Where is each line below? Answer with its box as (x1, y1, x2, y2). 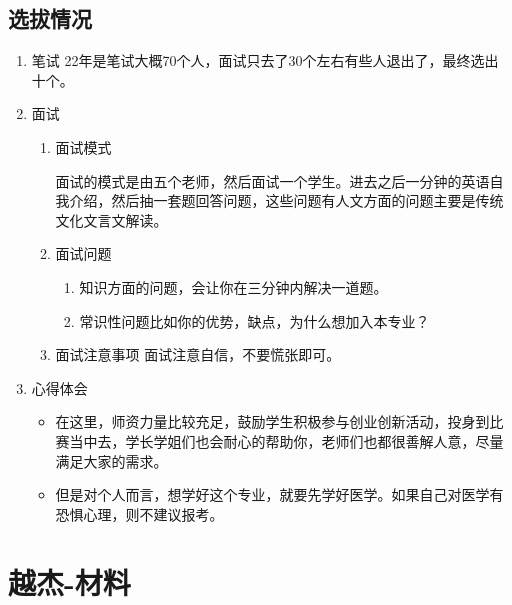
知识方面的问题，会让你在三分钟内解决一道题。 (79, 276, 388, 297)
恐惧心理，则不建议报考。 (55, 503, 224, 524)
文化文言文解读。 (55, 209, 168, 230)
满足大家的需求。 (55, 450, 168, 471)
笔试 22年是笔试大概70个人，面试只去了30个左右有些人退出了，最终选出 (31, 50, 499, 71)
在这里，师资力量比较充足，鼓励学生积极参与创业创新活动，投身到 (55, 411, 490, 432)
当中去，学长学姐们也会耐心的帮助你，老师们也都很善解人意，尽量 (69, 430, 504, 451)
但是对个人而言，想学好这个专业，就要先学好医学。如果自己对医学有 (55, 484, 504, 505)
